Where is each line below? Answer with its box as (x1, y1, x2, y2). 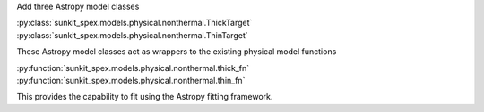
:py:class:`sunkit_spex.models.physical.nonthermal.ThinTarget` (16, 29, 248, 40)
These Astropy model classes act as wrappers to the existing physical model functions (16, 46, 337, 57)
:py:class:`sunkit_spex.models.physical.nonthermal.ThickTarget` (16, 18, 253, 28)
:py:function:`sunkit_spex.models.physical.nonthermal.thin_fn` (16, 75, 246, 85)
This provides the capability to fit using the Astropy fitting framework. (16, 92, 273, 102)
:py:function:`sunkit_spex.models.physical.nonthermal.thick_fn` (16, 62, 250, 73)
